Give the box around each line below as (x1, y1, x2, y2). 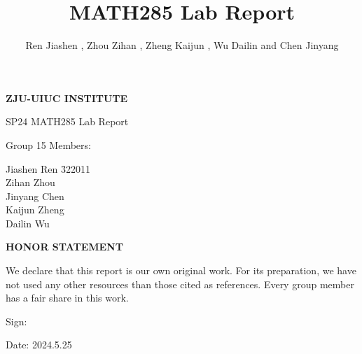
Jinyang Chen (6, 188, 64, 203)
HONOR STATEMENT (6, 239, 123, 254)
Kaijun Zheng (6, 202, 64, 217)
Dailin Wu (6, 215, 50, 230)
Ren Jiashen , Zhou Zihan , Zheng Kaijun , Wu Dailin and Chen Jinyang (25, 38, 339, 52)
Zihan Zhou (6, 175, 55, 190)
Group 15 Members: (6, 137, 91, 152)
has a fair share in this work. (6, 290, 129, 305)
